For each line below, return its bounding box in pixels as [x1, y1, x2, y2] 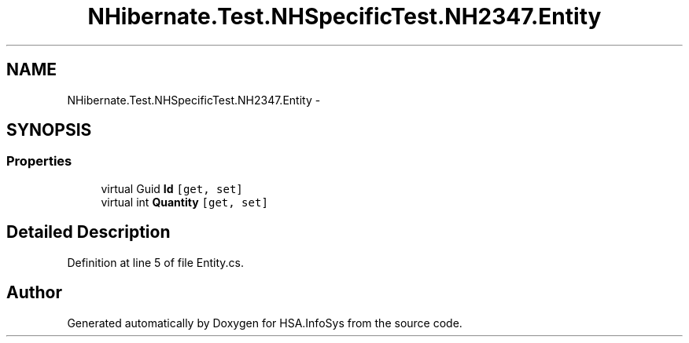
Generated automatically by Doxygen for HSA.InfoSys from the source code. [67, 316, 462, 330]
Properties [6, 153, 72, 170]
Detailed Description [6, 222, 171, 243]
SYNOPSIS [6, 120, 92, 140]
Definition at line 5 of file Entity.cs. [67, 255, 245, 269]
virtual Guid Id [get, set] [101, 181, 243, 195]
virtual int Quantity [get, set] [101, 195, 268, 209]
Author [6, 283, 62, 303]
